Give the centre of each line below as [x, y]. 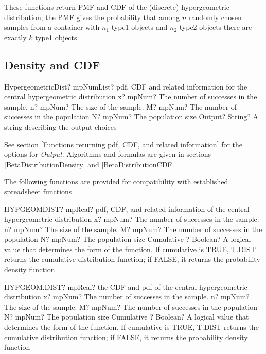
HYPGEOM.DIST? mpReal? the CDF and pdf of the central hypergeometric [126, 286]
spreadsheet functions [38, 191]
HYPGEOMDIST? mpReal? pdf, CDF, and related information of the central [127, 209]
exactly [15, 37]
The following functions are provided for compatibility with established [116, 181]
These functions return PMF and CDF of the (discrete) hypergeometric [117, 7]
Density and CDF [52, 65]
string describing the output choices [60, 126]
